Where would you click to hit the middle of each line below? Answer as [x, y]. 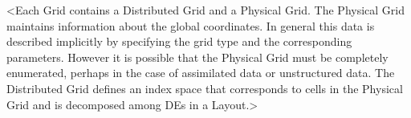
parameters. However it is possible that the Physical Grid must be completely [197, 57]
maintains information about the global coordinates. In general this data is [191, 25]
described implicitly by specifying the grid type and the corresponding [179, 41]
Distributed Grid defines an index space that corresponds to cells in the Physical [205, 88]
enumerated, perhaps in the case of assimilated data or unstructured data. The [201, 73]
